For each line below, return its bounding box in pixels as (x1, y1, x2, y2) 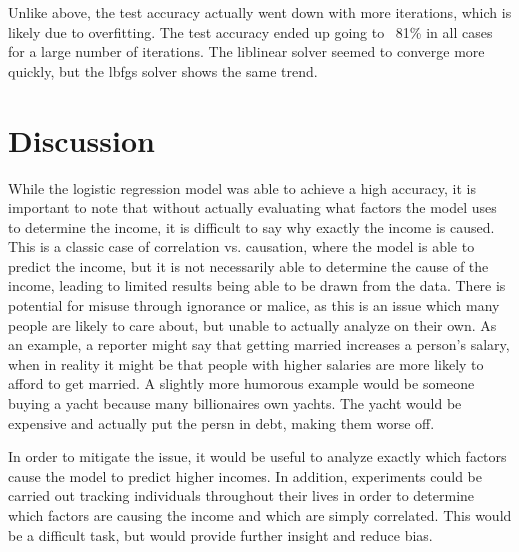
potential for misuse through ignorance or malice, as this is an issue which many (8, 295, 500, 316)
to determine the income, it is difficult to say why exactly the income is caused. (8, 216, 495, 237)
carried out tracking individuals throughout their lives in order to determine (8, 485, 475, 506)
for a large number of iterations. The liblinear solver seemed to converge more (8, 41, 485, 62)
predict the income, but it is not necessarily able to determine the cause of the (8, 255, 489, 276)
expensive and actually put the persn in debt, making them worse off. (8, 412, 435, 433)
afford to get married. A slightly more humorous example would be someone (8, 373, 475, 394)
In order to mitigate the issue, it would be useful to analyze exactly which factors (8, 446, 507, 467)
